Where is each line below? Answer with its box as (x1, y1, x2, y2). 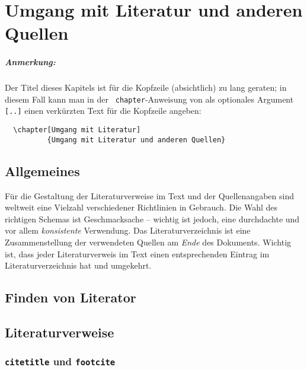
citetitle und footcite (5, 354, 116, 369)
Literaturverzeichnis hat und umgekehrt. (5, 259, 152, 272)
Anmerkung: (5, 56, 56, 68)
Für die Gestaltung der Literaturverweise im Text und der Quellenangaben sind (5, 189, 294, 202)
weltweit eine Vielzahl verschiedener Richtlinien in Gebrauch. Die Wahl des (5, 201, 278, 213)
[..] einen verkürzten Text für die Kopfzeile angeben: (5, 104, 202, 117)
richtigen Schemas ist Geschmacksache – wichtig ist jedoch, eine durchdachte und (5, 212, 300, 225)
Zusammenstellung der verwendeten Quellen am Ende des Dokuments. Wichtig (5, 235, 292, 248)
